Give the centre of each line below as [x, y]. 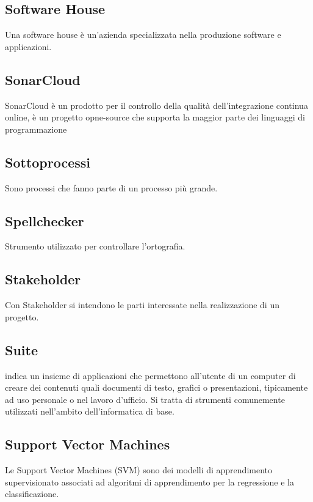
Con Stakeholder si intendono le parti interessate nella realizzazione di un [142, 305]
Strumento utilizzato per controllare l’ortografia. [95, 246]
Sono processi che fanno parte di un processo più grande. [111, 187]
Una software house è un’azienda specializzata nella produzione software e [143, 35]
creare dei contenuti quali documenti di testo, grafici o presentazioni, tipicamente [156, 387]
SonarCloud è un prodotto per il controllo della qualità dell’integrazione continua [156, 105]
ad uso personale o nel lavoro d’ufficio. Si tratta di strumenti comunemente [145, 399]
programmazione [36, 129]
